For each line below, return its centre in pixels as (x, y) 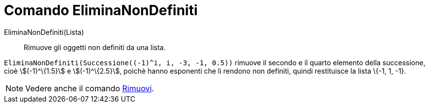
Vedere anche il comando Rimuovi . (90, 88)
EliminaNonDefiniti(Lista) (44, 32)
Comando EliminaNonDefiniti (101, 10)
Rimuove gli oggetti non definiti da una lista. (95, 47)
